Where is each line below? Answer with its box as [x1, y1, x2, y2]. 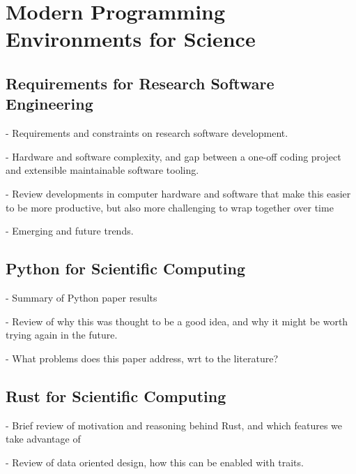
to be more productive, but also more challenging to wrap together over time [6, 200, 334, 214]
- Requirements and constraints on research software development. [6, 126, 288, 140]
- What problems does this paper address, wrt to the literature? [6, 350, 279, 365]
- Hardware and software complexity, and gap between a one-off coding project [6, 149, 341, 163]
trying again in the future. [6, 327, 118, 342]
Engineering [6, 93, 93, 114]
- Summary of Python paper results [6, 290, 157, 304]
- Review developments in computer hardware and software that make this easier [6, 186, 351, 200]
